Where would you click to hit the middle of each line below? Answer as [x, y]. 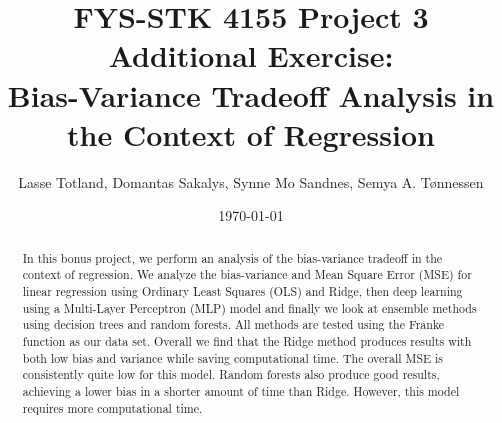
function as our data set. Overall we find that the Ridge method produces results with [247, 340]
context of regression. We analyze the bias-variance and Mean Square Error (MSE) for [247, 274]
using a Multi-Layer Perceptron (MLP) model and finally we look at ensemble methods [249, 307]
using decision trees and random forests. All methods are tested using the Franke [233, 324]
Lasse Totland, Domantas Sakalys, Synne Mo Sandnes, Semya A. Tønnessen [251, 181]
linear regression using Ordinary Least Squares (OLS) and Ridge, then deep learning [242, 290]
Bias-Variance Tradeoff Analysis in [251, 94]
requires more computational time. [112, 407]
